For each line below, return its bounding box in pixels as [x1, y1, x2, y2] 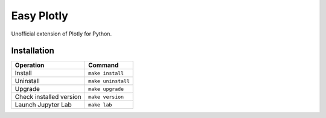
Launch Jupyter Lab [14, 101, 72, 109]
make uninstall [88, 78, 130, 84]
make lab [88, 101, 112, 108]
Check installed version [14, 93, 81, 101]
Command [88, 61, 119, 69]
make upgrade [88, 85, 124, 92]
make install [88, 70, 124, 76]
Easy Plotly [11, 9, 69, 22]
